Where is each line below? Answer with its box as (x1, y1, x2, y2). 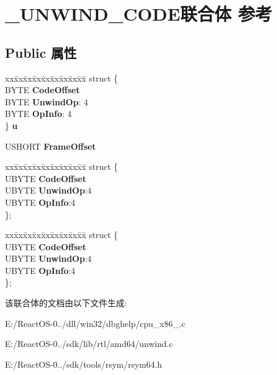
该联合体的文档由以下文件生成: (5, 296, 127, 309)
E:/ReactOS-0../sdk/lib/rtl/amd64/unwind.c (5, 337, 173, 350)
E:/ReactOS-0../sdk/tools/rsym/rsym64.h (5, 357, 162, 370)
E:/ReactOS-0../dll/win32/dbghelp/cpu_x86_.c (5, 317, 185, 329)
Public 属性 (5, 43, 77, 61)
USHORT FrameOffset (5, 139, 96, 152)
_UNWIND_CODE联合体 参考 (5, 1, 273, 26)
